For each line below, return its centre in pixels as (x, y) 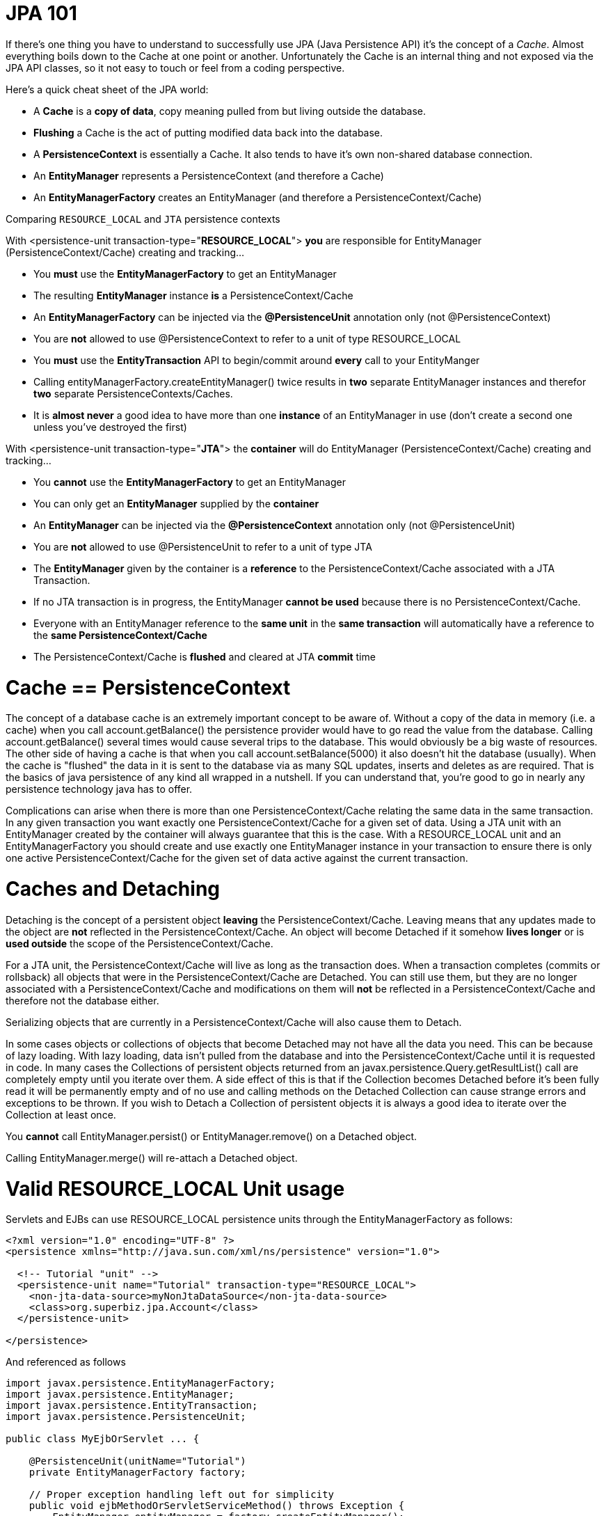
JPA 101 (41, 13)
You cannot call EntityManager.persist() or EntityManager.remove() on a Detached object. (212, 1136)
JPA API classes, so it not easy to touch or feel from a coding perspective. (175, 68)
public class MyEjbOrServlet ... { (103, 1439)
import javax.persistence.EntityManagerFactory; (141, 1383)
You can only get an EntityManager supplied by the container (176, 503)
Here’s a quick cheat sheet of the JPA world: (107, 89)
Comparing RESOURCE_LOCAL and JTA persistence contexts (143, 219)
